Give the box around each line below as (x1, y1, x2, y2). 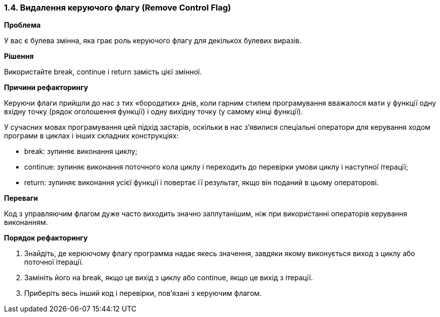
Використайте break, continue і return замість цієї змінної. (4, 67, 202, 76)
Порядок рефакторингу (4, 233, 88, 243)
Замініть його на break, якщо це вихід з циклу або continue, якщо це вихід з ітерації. (24, 273, 313, 282)
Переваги (4, 194, 38, 203)
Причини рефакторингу (4, 83, 88, 92)
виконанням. (4, 218, 48, 227)
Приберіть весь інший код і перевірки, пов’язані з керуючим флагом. (24, 289, 262, 298)
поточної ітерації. (24, 258, 84, 267)
